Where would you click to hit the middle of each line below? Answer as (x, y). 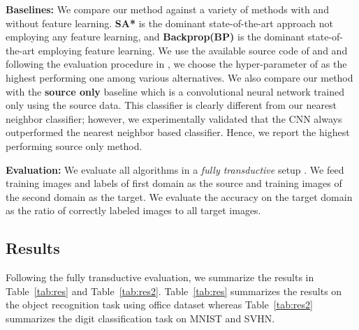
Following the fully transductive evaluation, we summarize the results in (160, 277)
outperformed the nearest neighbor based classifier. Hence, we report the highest (178, 132)
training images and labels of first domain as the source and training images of (174, 183)
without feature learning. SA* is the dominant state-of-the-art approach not (169, 23)
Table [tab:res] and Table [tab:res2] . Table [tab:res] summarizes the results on (174, 291)
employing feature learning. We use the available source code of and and (193, 50)
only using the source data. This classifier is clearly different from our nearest (171, 105)
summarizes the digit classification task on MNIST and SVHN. (140, 318)
